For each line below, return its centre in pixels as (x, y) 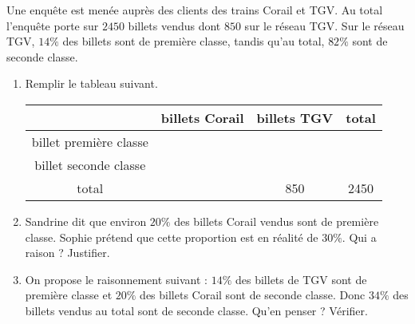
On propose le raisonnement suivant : (116, 279)
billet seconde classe (90, 164)
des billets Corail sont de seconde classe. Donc (253, 295)
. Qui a (359, 237)
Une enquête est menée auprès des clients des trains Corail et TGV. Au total (195, 10)
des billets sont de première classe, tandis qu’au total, (194, 41)
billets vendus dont (174, 25)
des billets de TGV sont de (301, 279)
